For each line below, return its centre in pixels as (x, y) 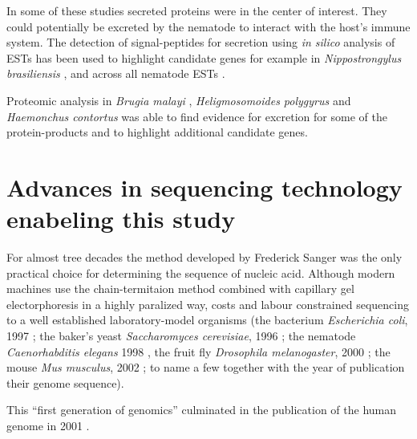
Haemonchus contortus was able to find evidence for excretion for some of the (197, 116)
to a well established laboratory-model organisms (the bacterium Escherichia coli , (207, 320)
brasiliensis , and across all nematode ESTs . (116, 73)
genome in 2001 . (48, 425)
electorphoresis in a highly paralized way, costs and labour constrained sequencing (208, 304)
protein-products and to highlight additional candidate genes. (157, 132)
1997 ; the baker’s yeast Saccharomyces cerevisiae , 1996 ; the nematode (181, 336)
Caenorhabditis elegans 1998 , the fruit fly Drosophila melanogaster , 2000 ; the (198, 351)
